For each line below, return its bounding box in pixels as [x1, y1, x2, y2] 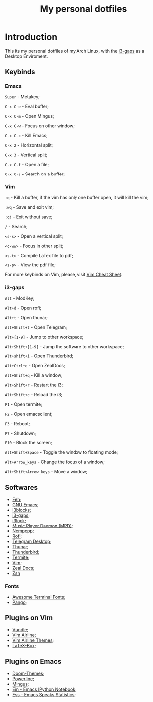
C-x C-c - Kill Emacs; [5, 132, 48, 138]
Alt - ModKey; [5, 295, 35, 301]
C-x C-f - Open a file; [5, 161, 49, 167]
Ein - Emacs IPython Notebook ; [12, 686, 77, 692]
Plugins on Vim [5, 614, 53, 622]
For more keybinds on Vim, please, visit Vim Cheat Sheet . [5, 271, 123, 277]
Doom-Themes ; [12, 670, 45, 676]
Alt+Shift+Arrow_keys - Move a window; [5, 469, 88, 475]
